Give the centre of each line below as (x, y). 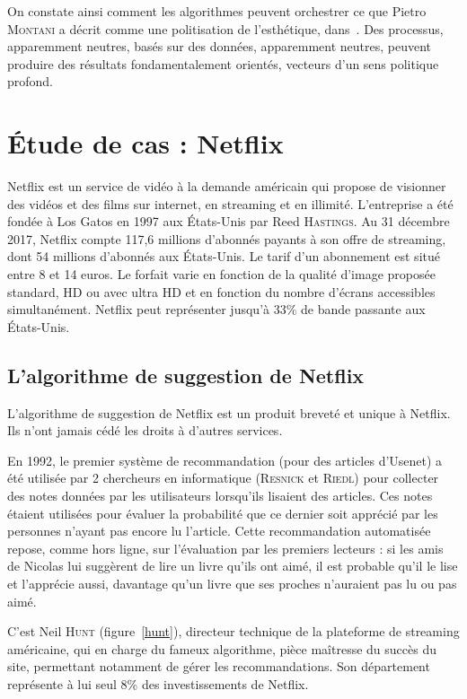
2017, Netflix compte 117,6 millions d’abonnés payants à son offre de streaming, (227, 238)
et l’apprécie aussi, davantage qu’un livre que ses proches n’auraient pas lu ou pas (232, 583)
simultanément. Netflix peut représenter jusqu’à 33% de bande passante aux (216, 309)
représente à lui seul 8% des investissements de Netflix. (158, 683)
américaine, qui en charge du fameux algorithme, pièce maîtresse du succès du (222, 648)
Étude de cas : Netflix (145, 143)
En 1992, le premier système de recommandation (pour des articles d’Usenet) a (225, 460)
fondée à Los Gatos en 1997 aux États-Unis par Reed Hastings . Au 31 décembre (229, 221)
